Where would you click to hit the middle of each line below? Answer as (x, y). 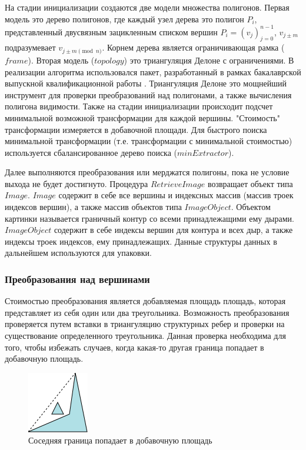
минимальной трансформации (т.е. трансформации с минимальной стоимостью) (149, 141)
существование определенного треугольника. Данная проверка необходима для (145, 336)
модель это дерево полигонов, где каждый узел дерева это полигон (124, 19)
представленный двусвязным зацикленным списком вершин (111, 31)
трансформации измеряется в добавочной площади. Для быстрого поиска (136, 129)
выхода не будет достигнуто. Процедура (76, 183)
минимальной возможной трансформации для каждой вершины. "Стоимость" (142, 117)
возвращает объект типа (250, 183)
